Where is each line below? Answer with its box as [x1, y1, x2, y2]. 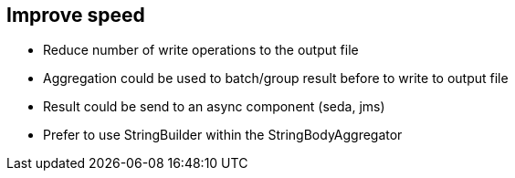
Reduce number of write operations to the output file [43, 42, 359, 58]
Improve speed [6, 4, 145, 26]
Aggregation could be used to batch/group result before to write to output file [43, 70, 509, 87]
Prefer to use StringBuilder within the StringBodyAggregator [43, 127, 403, 143]
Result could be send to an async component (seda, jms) [43, 99, 385, 115]
